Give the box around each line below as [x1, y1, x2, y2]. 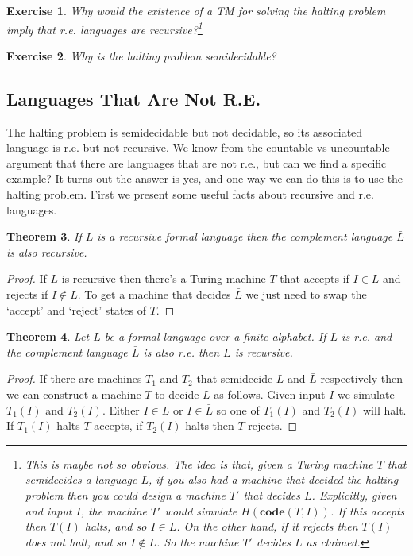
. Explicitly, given [311, 486, 397, 503]
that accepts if [280, 270, 349, 287]
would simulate [164, 502, 237, 519]
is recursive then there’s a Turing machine [61, 270, 266, 287]
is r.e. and [342, 328, 392, 345]
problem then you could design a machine [25, 486, 226, 503]
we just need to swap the [245, 285, 367, 302]
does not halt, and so [25, 533, 127, 550]
